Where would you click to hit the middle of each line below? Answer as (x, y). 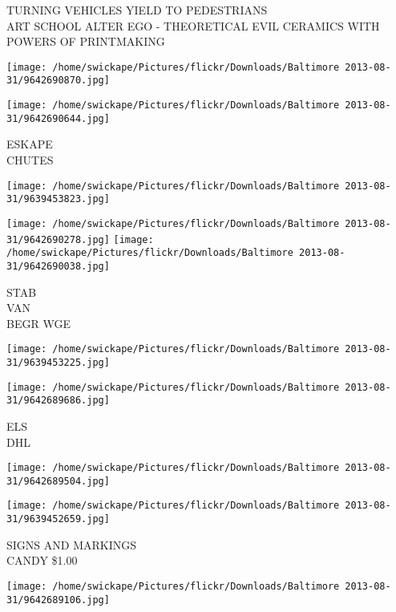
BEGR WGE (38, 323)
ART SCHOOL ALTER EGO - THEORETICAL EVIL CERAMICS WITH (193, 25)
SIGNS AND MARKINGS (71, 544)
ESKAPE (30, 144)
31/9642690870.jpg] (58, 81)
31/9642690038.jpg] (58, 266)
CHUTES (30, 160)
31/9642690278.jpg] (58, 239)
